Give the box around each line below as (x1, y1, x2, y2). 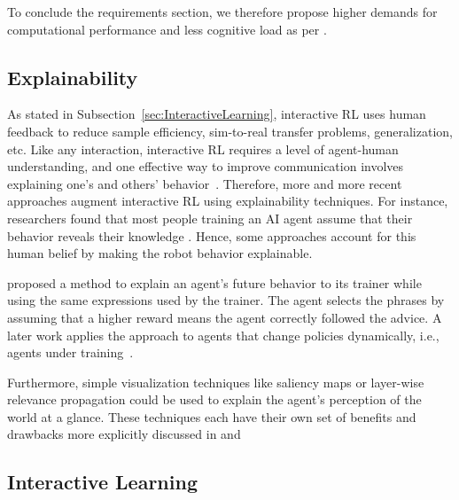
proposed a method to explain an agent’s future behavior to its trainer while (7, 273, 422, 292)
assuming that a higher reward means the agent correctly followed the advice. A (7, 308, 442, 326)
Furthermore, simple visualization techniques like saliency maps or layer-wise (7, 372, 424, 391)
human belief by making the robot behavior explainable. (7, 244, 313, 262)
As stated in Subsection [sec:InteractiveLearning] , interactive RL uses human (7, 105, 426, 123)
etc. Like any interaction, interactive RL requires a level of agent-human (7, 139, 399, 158)
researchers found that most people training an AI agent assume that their (7, 208, 413, 227)
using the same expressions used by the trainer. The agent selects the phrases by (7, 291, 445, 309)
